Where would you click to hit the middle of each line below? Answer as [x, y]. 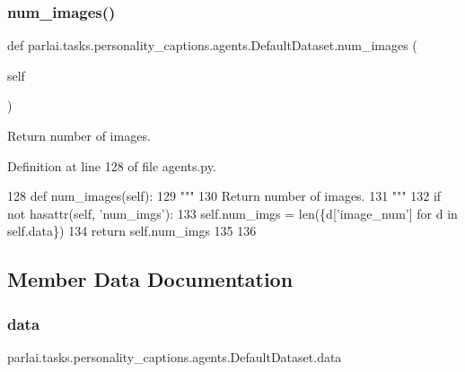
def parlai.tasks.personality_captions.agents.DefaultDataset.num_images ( [212, 45]
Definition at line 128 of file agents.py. [112, 165]
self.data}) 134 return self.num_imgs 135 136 [132, 231]
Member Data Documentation [150, 279]
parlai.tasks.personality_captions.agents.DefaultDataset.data [175, 356]
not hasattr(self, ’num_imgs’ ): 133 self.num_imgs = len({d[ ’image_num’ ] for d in [232, 213]
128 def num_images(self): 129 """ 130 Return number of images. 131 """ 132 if [224, 196]
